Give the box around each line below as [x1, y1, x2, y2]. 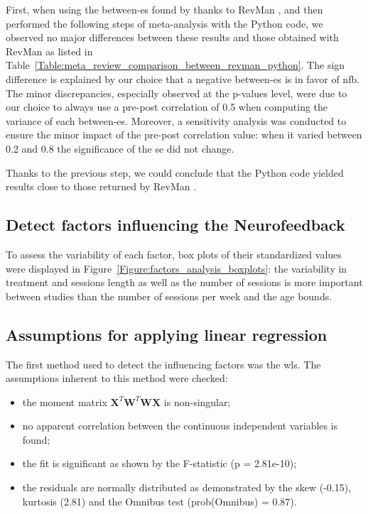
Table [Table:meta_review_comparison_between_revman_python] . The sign [6, 58, 345, 72]
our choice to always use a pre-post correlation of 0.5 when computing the [6, 99, 328, 114]
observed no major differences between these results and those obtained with [6, 30, 339, 45]
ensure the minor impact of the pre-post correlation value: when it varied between [6, 127, 362, 142]
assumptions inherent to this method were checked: [6, 371, 228, 385]
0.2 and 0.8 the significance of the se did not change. [6, 141, 234, 155]
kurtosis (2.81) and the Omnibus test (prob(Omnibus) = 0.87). [22, 493, 297, 508]
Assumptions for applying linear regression [6, 323, 328, 345]
